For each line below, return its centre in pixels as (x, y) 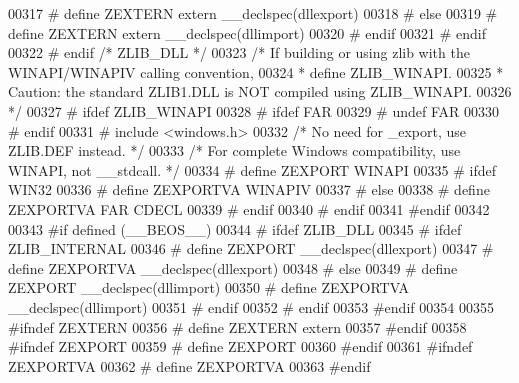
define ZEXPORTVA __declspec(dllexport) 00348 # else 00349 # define (233, 267)
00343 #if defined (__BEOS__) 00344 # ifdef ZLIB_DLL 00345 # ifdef (235, 228)
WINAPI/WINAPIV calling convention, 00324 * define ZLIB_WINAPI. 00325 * (256, 71)
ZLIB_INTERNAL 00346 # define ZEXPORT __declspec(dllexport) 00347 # (251, 248)
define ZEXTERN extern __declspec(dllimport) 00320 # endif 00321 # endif (247, 32)
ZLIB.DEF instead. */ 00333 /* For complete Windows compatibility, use (234, 150)
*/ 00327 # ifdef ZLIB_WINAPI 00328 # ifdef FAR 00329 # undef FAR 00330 (253, 110)
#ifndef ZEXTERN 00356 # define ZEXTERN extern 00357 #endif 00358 (237, 326)
